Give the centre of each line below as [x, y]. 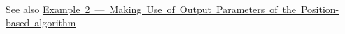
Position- [320, 9]
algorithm [55, 23]
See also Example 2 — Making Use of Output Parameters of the [151, 9]
